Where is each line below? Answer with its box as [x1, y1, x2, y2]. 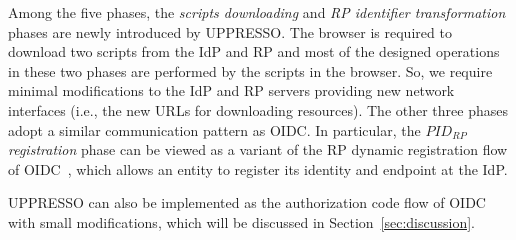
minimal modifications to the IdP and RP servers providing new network [8, 80, 455, 101]
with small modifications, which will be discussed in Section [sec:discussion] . [8, 211, 475, 232]
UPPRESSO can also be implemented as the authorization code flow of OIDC [8, 192, 486, 213]
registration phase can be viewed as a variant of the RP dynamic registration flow [8, 139, 508, 160]
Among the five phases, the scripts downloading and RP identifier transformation [8, 2, 506, 22]
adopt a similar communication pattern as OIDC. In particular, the [8, 119, 421, 140]
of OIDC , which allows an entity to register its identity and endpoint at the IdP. [8, 158, 508, 179]
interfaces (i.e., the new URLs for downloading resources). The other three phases [8, 99, 508, 120]
